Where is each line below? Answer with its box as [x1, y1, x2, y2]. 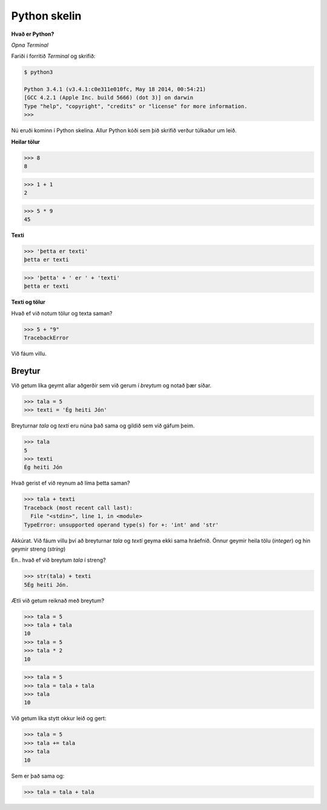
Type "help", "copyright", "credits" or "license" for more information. [24, 103, 248, 109]
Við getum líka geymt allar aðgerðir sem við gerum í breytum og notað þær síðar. [11, 381, 212, 389]
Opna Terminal [11, 41, 48, 49]
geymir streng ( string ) [11, 545, 66, 553]
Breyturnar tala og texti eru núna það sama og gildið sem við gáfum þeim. [11, 422, 195, 429]
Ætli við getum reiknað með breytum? [11, 597, 105, 604]
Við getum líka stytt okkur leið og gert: [11, 715, 107, 722]
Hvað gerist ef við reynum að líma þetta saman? [11, 480, 130, 487]
